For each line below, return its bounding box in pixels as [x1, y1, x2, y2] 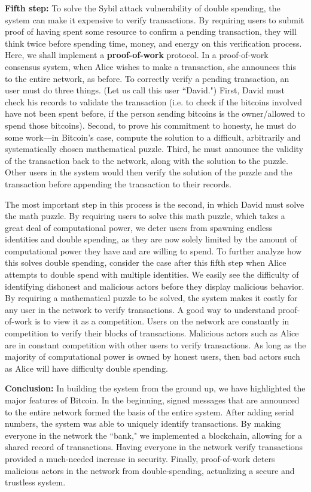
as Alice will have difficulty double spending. [5, 362, 168, 374]
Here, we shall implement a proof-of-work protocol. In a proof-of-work [5, 48, 269, 61]
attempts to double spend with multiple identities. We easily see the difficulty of [5, 268, 299, 281]
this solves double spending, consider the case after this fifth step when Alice [5, 256, 286, 269]
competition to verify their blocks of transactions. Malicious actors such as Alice [5, 327, 299, 339]
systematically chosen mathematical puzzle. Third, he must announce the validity [5, 142, 304, 155]
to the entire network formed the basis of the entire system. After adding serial [5, 405, 294, 418]
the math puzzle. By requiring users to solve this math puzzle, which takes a [5, 209, 285, 222]
